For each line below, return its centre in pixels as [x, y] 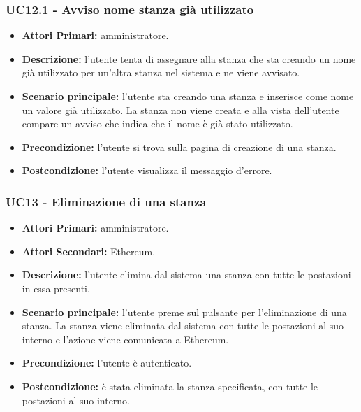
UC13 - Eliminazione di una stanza [106, 201]
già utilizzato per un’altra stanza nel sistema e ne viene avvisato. [161, 72]
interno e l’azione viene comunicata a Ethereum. [125, 339]
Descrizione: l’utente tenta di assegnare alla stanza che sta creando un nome [189, 58]
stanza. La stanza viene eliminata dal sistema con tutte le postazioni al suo [183, 326]
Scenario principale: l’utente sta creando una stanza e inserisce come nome [188, 96]
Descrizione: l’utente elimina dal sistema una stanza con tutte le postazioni [186, 275]
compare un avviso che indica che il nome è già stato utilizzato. [157, 123]
